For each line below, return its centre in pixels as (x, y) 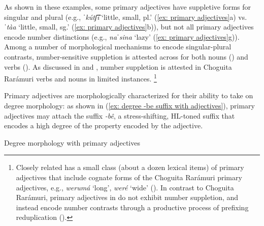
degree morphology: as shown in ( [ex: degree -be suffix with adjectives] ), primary (130, 105)
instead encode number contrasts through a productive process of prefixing (132, 207)
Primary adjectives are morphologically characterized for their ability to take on (129, 95)
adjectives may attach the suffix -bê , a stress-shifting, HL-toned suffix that (120, 115)
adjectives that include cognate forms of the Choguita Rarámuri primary (129, 177)
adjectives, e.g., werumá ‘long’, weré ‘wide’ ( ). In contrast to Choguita (125, 187)
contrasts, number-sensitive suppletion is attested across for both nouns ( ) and (126, 56)
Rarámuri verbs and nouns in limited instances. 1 (80, 78)
